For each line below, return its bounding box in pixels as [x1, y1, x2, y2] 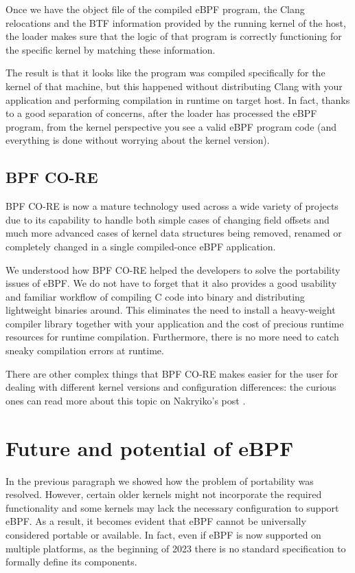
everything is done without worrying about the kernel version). [5, 133, 270, 147]
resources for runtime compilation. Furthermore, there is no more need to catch [5, 329, 339, 344]
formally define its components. [5, 554, 137, 569]
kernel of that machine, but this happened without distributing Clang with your [5, 78, 343, 93]
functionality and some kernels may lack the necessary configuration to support [5, 500, 339, 515]
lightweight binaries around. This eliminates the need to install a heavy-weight [5, 303, 336, 317]
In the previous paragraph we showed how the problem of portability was [5, 473, 314, 488]
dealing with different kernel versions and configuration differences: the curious [5, 380, 336, 394]
